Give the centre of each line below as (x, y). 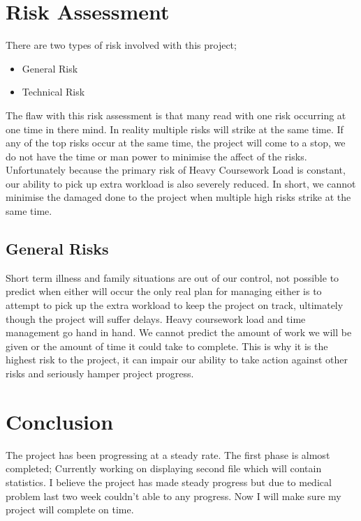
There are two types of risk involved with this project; (121, 45)
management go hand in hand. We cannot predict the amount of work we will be (179, 332)
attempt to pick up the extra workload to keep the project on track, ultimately (175, 305)
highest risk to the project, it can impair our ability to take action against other (177, 360)
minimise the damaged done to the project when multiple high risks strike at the (178, 197)
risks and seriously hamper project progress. (100, 373)
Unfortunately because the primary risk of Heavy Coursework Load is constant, (176, 170)
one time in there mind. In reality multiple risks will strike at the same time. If (175, 129)
